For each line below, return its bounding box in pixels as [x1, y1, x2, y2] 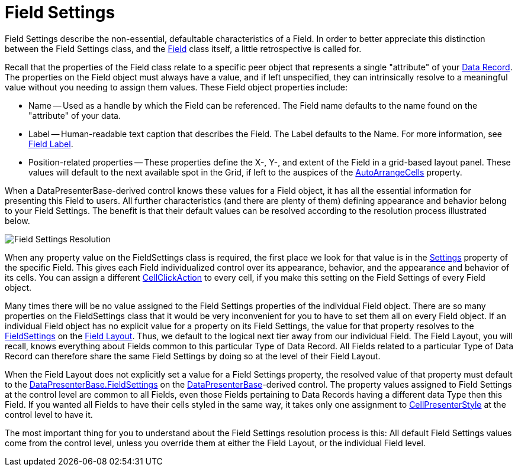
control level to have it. [5, 409, 93, 420]
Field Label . [28, 138, 73, 149]
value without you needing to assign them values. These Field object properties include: [5, 82, 348, 92]
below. [5, 215, 30, 226]
